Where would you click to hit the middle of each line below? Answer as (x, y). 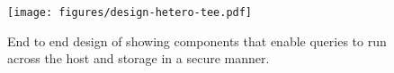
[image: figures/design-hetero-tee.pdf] (130, 12)
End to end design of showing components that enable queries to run (197, 41)
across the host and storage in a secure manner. (139, 58)
